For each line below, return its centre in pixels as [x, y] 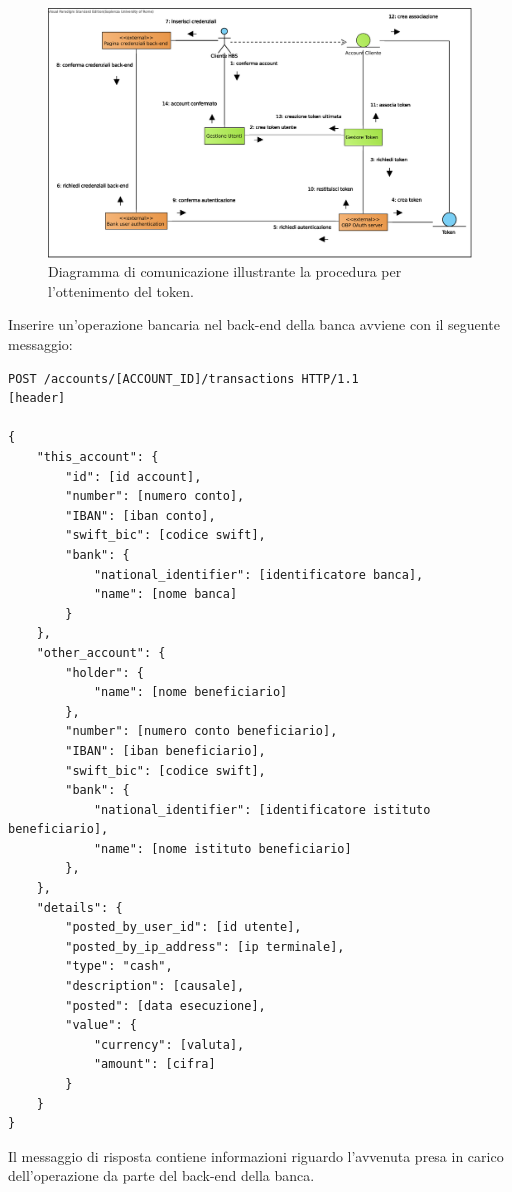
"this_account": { [97, 457]
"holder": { [105, 672]
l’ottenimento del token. [121, 290]
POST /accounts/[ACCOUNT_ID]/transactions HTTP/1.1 [183, 378]
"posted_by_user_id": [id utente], [183, 927]
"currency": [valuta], [169, 1044]
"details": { [79, 907]
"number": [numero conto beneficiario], [201, 731]
